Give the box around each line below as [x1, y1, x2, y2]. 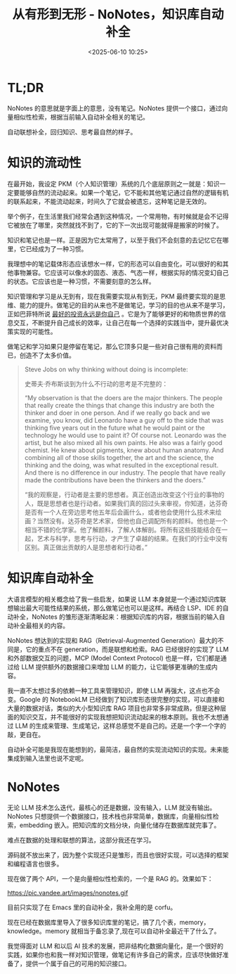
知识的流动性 [7, 155, 82, 171]
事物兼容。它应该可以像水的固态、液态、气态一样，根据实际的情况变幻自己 [13, 268, 229, 276]
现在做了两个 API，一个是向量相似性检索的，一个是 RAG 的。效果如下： [7, 874, 214, 883]
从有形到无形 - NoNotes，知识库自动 [12, 6, 224, 23]
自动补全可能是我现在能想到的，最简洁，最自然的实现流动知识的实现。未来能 [7, 745, 229, 753]
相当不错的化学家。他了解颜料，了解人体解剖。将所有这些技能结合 [24, 525, 216, 534]
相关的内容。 [31, 621, 69, 629]
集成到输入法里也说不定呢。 [7, 754, 88, 762]
